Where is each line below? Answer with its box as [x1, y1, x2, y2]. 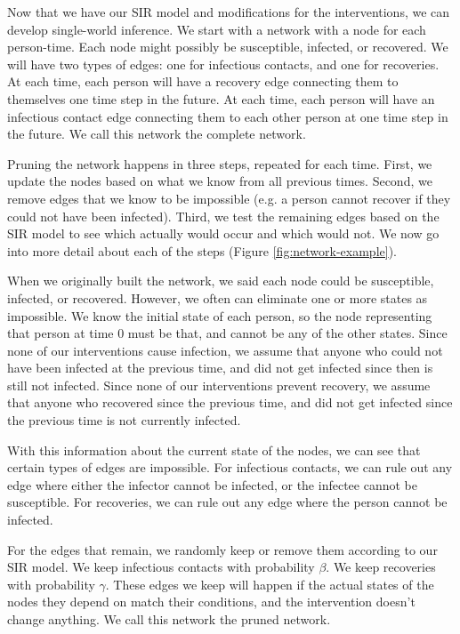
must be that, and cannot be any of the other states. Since [127, 324, 448, 342]
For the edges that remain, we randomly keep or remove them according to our [7, 540, 438, 558]
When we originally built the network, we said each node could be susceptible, [7, 271, 434, 290]
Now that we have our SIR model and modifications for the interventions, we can [7, 3, 450, 20]
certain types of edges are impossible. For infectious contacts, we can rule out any [7, 458, 453, 477]
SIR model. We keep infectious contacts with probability [7, 558, 315, 576]
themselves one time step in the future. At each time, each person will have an [7, 89, 435, 108]
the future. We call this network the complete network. [7, 124, 306, 143]
